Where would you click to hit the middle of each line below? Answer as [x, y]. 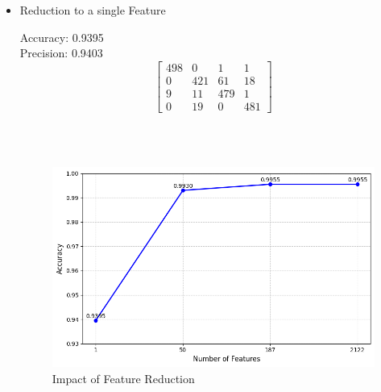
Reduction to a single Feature [93, 10]
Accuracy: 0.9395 [62, 37]
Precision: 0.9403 [61, 53]
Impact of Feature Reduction [123, 378]
